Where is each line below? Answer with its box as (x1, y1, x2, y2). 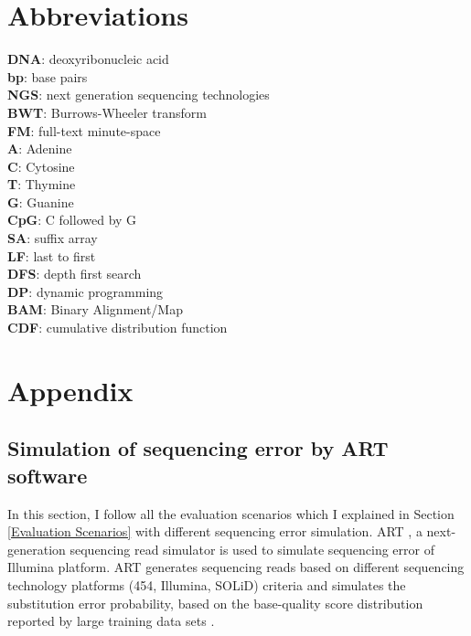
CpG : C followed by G (7, 210, 137, 229)
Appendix (7, 371, 134, 408)
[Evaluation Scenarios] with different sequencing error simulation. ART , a (7, 522, 423, 541)
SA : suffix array (7, 228, 98, 248)
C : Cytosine (7, 156, 75, 175)
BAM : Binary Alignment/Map (7, 300, 183, 319)
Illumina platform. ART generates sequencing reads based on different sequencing (7, 557, 465, 577)
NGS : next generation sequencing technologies (7, 85, 270, 104)
